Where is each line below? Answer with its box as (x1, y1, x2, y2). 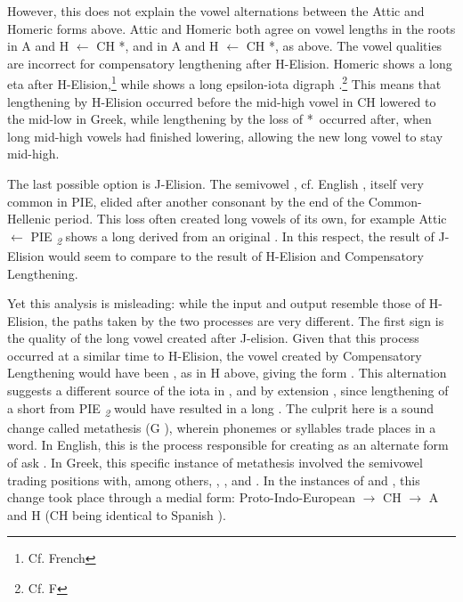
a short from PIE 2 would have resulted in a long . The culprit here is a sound (7, 398, 434, 419)
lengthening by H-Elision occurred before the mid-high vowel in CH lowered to (7, 92, 436, 110)
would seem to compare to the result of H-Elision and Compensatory (48, 246, 424, 264)
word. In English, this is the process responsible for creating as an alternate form (7, 435, 449, 454)
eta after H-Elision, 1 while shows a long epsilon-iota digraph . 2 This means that (7, 72, 442, 94)
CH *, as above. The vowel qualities (246, 37, 443, 55)
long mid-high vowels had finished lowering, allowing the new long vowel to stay (7, 126, 443, 145)
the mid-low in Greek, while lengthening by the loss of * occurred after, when (7, 110, 432, 128)
